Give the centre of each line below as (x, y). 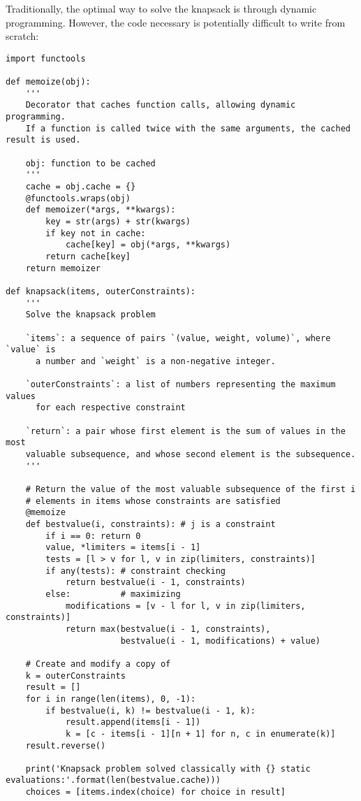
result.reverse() (66, 745)
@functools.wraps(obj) (78, 198)
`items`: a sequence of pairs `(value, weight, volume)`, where (178, 338)
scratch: (22, 36)
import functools (46, 58)
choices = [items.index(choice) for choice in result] (155, 792)
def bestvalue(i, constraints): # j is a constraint (150, 525)
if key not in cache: (96, 233)
